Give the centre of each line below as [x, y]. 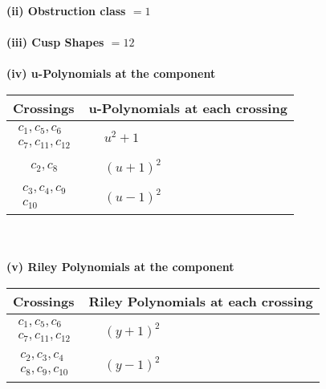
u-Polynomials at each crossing [188, 107]
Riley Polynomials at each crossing [201, 302]
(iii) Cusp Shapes [55, 42]
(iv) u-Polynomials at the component [111, 73]
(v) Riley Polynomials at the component [120, 267]
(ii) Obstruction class [66, 10]
